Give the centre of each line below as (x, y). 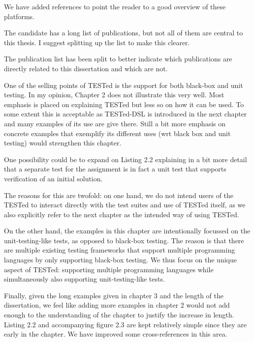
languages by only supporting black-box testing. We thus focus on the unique (120, 260)
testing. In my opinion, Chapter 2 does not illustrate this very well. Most (114, 95)
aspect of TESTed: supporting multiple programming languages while (109, 269)
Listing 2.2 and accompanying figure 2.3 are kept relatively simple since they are (125, 324)
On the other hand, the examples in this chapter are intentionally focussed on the (127, 231)
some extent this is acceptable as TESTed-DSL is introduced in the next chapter (126, 114)
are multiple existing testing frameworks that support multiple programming (120, 250)
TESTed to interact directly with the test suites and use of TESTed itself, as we (125, 205)
